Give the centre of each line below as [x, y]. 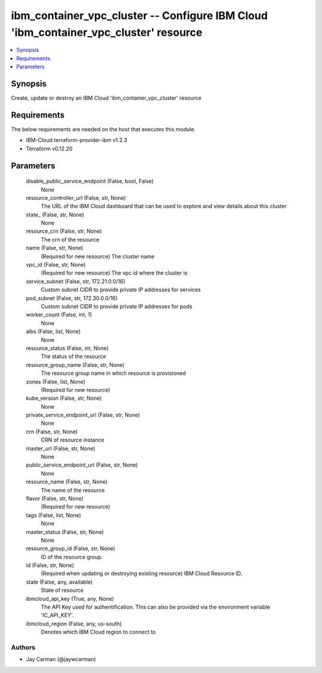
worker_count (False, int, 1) [59, 315]
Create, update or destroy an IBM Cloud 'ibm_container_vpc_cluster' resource [106, 98]
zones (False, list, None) [56, 381]
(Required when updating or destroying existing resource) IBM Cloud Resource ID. [142, 573]
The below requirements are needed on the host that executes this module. [103, 129]
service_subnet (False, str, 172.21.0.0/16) [75, 281]
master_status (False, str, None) [65, 532]
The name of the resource [73, 490]
